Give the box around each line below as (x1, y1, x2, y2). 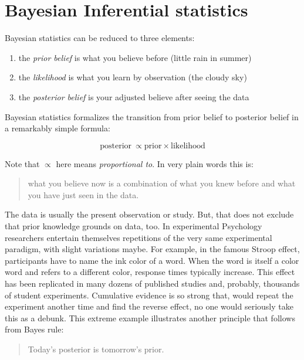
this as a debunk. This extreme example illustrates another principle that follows (5, 311, 295, 324)
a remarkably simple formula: (5, 122, 110, 134)
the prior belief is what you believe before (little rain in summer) (18, 51, 252, 63)
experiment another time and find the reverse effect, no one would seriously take (5, 300, 293, 313)
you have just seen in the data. (28, 188, 139, 201)
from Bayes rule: (5, 323, 64, 335)
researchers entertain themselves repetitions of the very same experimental (5, 231, 272, 243)
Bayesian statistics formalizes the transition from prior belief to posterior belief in (5, 110, 299, 123)
